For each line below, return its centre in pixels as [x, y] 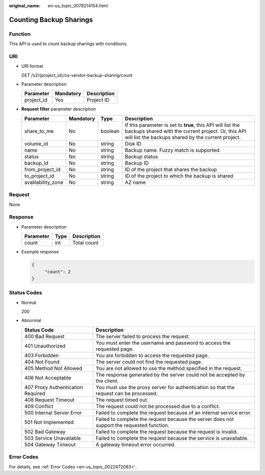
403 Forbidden [41, 355]
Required [35, 393]
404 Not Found [42, 362]
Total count [85, 243]
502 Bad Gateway [45, 431]
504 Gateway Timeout [50, 445]
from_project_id [42, 169]
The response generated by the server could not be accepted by [171, 375]
